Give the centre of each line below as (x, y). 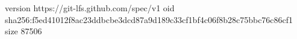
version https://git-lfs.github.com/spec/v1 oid (90, 8)
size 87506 (23, 31)
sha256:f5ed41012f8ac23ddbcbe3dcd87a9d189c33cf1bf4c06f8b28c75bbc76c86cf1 (149, 19)
